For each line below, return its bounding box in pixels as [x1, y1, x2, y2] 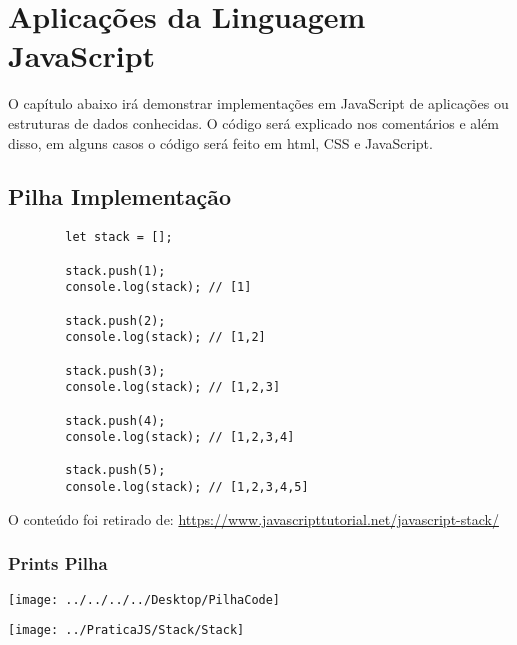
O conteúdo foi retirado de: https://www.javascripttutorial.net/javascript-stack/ [8, 508, 499, 529]
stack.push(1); [65, 263, 166, 278]
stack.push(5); [65, 463, 166, 478]
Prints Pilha [8, 551, 108, 576]
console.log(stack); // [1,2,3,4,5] [65, 480, 309, 495]
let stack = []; [65, 230, 173, 245]
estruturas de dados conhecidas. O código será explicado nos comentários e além [8, 112, 500, 133]
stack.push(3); [65, 363, 166, 378]
